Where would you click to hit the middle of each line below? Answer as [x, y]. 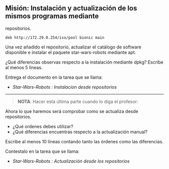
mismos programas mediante [52, 16]
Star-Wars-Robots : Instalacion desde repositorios [65, 87]
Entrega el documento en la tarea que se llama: [54, 77]
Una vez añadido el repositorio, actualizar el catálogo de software [73, 47]
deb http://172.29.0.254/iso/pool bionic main [55, 37]
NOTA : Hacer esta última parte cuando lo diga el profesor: [78, 101]
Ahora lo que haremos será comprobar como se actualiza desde [72, 111]
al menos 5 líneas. [24, 67]
